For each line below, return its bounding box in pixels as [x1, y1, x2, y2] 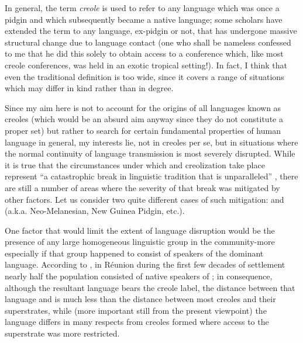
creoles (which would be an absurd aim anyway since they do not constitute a [5, 113, 283, 125]
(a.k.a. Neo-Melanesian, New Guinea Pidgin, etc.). [5, 205, 185, 217]
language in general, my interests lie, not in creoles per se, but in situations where [5, 136, 298, 148]
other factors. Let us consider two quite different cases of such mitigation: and [5, 193, 284, 205]
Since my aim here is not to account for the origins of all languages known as [5, 101, 281, 113]
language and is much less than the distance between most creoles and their [5, 293, 276, 305]
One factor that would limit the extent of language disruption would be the [5, 224, 275, 236]
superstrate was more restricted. [5, 327, 120, 339]
